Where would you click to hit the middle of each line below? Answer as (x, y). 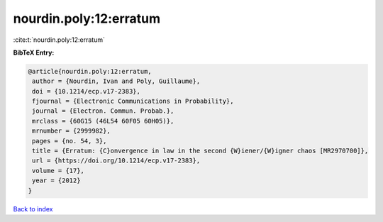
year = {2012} (56, 181)
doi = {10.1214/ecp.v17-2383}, (87, 91)
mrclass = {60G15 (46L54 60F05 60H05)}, (103, 121)
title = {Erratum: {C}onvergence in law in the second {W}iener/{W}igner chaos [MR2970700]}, (200, 151)
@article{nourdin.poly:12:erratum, (90, 71)
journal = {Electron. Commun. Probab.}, (103, 111)
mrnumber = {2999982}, (72, 131)
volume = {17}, (59, 171)
